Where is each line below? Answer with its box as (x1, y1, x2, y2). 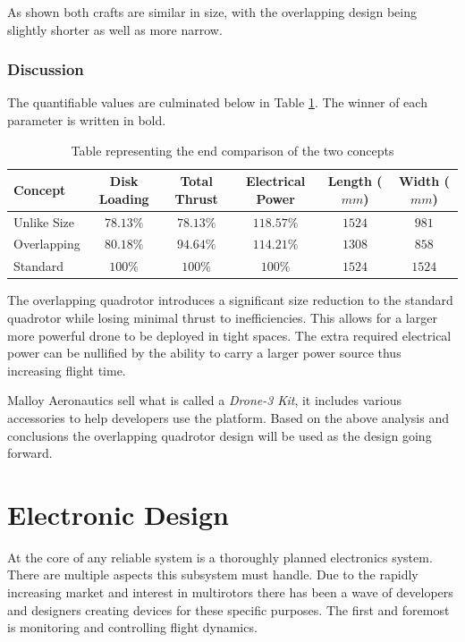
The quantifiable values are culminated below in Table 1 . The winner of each (7, 93, 427, 112)
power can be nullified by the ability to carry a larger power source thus (7, 343, 402, 362)
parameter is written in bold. (7, 111, 166, 129)
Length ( (327, 172, 383, 190)
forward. (7, 443, 53, 462)
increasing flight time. (7, 360, 126, 379)
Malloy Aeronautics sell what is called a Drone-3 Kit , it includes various (7, 391, 402, 410)
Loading (98, 189, 149, 207)
